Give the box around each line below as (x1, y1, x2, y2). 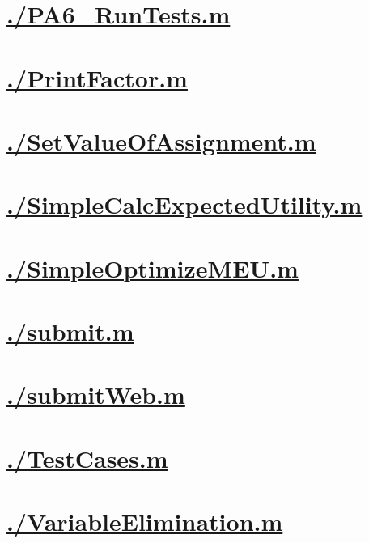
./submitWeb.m (6, 378, 185, 411)
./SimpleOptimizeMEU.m (6, 251, 299, 284)
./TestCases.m (6, 441, 168, 474)
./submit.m (6, 315, 134, 348)
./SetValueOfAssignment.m (6, 124, 316, 157)
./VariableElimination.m (6, 505, 283, 538)
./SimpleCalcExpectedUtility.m (6, 188, 363, 221)
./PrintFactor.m (6, 61, 188, 94)
